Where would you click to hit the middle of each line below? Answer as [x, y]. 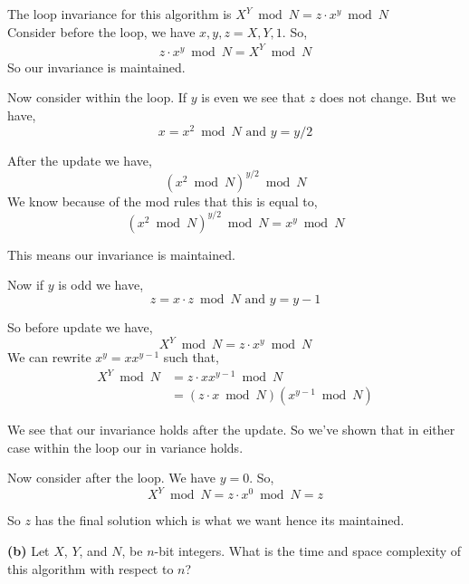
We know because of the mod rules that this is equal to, [163, 201]
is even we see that [254, 97]
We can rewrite [49, 357]
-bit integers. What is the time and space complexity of [308, 551]
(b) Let [29, 551]
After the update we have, [80, 160]
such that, [191, 357]
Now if [26, 285]
